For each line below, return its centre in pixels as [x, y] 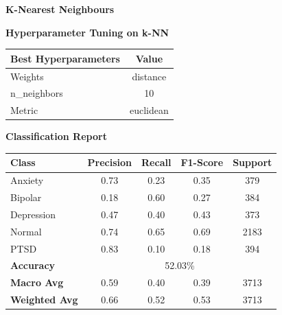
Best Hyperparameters [65, 58]
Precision [110, 162]
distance [149, 76]
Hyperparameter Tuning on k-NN [87, 32]
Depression [33, 214]
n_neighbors [37, 93]
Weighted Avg [44, 300]
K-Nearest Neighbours [60, 9]
